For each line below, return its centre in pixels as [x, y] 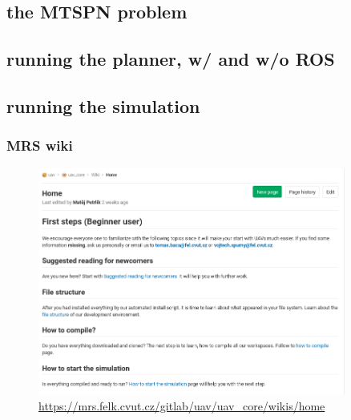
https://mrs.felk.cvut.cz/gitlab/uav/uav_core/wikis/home [182, 405]
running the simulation [103, 105]
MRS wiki [40, 145]
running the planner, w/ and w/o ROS [171, 59]
